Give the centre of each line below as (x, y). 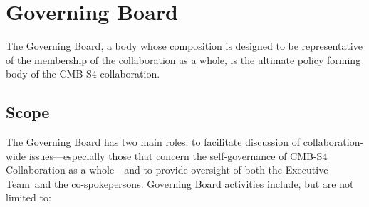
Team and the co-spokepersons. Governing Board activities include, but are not (180, 183)
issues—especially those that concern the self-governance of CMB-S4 (178, 155)
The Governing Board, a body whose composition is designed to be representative (184, 46)
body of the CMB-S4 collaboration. (83, 74)
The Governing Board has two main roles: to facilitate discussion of (153, 142)
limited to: (28, 197)
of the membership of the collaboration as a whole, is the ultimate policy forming (183, 59)
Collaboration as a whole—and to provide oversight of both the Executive (167, 170)
